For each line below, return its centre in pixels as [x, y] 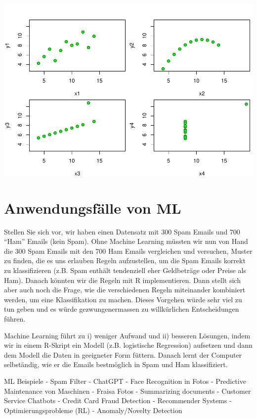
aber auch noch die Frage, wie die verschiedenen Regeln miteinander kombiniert [125, 290]
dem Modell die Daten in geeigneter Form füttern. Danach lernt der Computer [123, 354]
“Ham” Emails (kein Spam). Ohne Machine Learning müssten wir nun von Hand [126, 241]
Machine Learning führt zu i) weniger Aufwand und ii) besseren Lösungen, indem [127, 335]
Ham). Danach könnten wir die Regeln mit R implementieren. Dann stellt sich [122, 280]
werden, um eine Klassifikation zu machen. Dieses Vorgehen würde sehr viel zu [123, 299]
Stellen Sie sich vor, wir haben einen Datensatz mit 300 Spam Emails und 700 [122, 231]
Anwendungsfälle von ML [93, 208]
